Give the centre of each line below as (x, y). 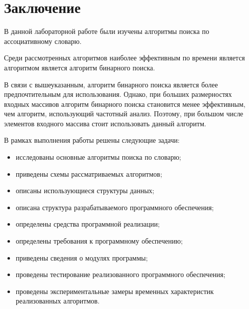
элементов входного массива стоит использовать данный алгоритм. (105, 123)
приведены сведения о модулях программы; (82, 257)
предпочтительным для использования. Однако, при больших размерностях (118, 94)
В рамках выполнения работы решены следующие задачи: (92, 140)
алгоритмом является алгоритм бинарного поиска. (80, 67)
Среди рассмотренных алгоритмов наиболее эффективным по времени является (124, 58)
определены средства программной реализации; (88, 224)
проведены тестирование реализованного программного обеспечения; (121, 274)
